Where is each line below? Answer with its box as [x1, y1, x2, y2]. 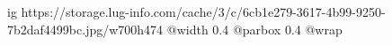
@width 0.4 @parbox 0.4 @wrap [166, 19, 343, 38]
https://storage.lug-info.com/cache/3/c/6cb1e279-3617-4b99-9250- [21, 3, 386, 20]
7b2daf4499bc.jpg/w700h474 [7, 19, 164, 38]
